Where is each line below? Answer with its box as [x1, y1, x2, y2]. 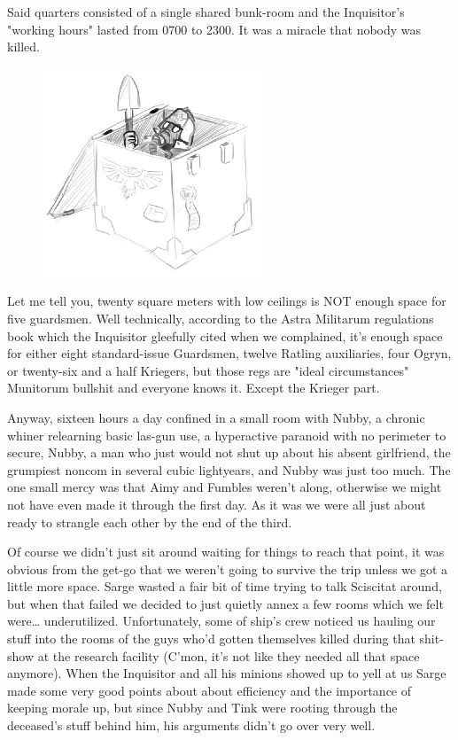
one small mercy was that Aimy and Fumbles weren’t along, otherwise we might [7, 478, 442, 496]
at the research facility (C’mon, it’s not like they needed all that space [37, 646, 420, 665]
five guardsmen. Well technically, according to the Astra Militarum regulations [7, 308, 434, 327]
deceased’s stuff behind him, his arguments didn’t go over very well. [7, 716, 376, 735]
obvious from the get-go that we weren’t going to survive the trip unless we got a [7, 559, 448, 578]
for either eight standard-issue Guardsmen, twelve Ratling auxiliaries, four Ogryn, [7, 344, 452, 362]
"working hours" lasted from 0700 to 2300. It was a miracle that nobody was [7, 19, 422, 38]
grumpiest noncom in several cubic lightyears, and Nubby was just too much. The [7, 460, 451, 479]
